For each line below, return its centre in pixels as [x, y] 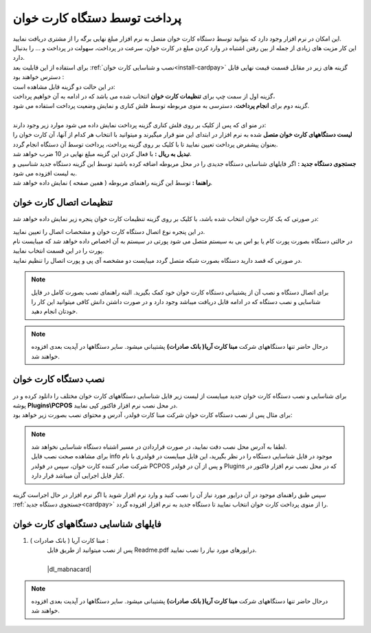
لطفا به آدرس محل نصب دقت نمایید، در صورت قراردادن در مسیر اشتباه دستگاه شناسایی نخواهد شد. [159, 447]
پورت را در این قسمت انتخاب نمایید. [58, 250]
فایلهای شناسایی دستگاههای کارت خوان [87, 524]
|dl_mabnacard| [69, 569]
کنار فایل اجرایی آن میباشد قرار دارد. [78, 475]
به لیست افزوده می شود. [45, 173]
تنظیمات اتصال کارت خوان [63, 203]
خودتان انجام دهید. [55, 311]
